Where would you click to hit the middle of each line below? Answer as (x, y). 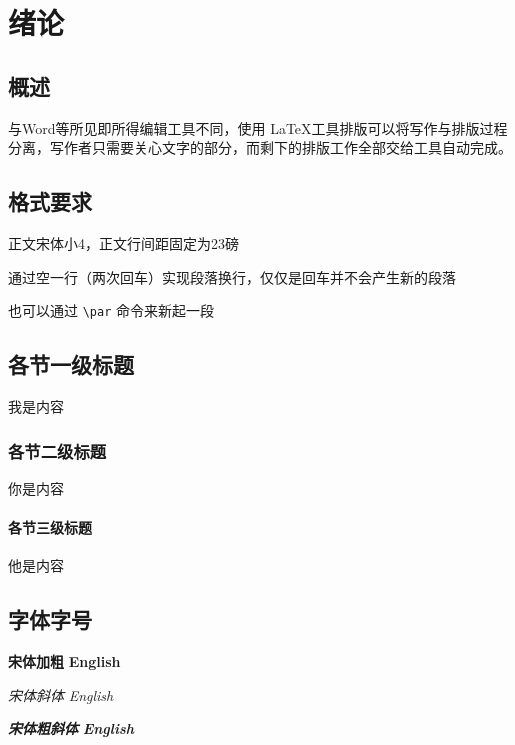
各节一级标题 (71, 364)
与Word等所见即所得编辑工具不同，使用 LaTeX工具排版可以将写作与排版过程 (258, 127)
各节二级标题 (57, 450)
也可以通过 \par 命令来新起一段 (111, 310)
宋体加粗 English (64, 661)
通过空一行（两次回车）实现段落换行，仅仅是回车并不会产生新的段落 (232, 276)
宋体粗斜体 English (71, 728)
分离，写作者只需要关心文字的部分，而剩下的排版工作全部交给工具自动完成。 (260, 147)
